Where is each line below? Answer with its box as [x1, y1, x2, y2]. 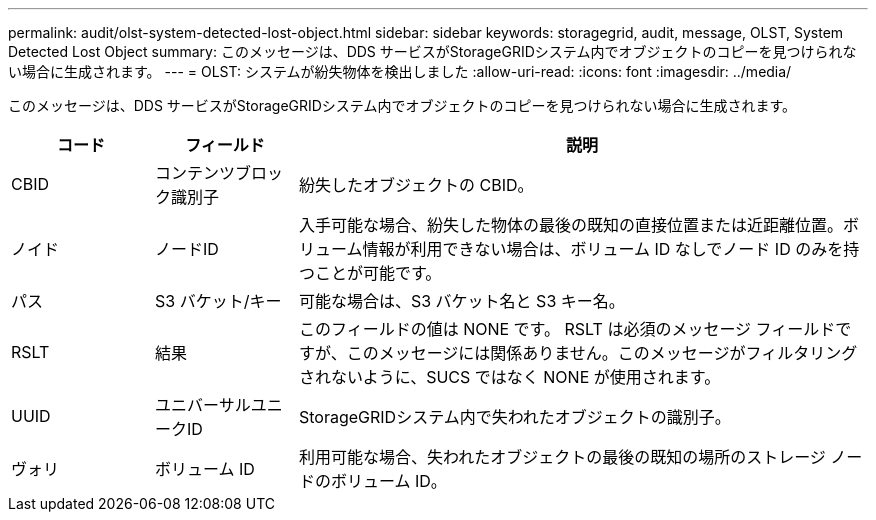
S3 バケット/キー [154, 291, 282, 311]
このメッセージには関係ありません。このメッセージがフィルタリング [346, 343, 858, 363]
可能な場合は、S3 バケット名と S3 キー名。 [298, 291, 625, 311]
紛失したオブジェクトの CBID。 [298, 175, 534, 195]
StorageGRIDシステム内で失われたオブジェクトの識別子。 [298, 407, 731, 427]
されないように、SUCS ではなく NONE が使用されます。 [298, 367, 721, 387]
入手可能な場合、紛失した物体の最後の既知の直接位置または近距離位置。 [298, 215, 843, 235]
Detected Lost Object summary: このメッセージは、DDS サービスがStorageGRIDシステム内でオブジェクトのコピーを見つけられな [8, 43, 857, 60]
